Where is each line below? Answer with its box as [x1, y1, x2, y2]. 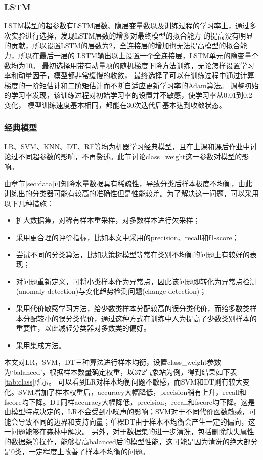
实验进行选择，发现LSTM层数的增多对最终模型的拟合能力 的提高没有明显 [11, 30, 253, 41]
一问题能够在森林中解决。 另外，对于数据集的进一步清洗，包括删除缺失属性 [4, 426, 254, 437]
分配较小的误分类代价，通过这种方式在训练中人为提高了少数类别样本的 [23, 313, 257, 323]
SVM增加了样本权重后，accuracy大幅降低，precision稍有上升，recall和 [18, 387, 246, 397]
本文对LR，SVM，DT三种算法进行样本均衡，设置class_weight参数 [4, 357, 222, 367]
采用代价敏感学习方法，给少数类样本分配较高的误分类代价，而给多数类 [16, 302, 250, 313]
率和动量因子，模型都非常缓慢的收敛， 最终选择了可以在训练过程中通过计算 [4, 70, 254, 81]
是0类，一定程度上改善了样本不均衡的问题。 [4, 446, 149, 456]
